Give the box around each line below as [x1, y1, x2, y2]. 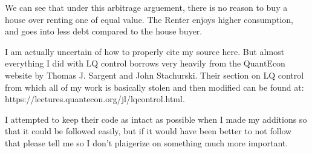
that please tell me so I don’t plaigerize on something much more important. [5, 136, 288, 149]
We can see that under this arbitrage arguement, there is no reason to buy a [5, 1, 288, 13]
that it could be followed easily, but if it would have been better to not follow [5, 125, 292, 137]
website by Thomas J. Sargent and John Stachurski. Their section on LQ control [5, 68, 304, 81]
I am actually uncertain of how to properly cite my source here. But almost [5, 45, 285, 57]
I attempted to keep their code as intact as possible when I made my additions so [5, 112, 307, 125]
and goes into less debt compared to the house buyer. [5, 25, 203, 37]
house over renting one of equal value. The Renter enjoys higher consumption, [5, 13, 293, 25]
